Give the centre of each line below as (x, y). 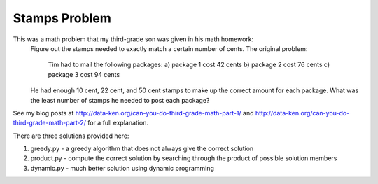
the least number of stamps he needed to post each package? (120, 100)
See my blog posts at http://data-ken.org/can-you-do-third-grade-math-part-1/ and (133, 113)
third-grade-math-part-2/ (50, 123)
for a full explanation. (118, 123)
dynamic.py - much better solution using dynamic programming (122, 168)
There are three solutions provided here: (71, 136)
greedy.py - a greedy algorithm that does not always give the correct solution (142, 149)
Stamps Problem (62, 18)
